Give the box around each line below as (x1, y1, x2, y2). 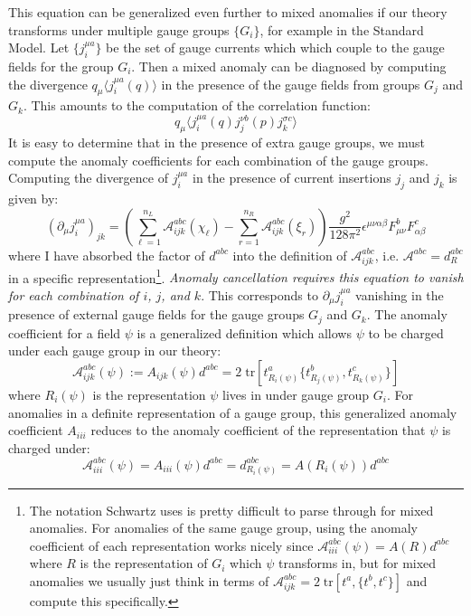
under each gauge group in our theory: (8, 341, 221, 360)
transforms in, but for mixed (278, 554, 437, 573)
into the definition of (232, 245, 347, 264)
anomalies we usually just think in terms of (29, 571, 269, 590)
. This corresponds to (201, 285, 318, 304)
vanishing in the (355, 285, 444, 304)
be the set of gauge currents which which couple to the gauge (106, 38, 445, 57)
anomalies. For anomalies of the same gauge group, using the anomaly (29, 518, 418, 537)
